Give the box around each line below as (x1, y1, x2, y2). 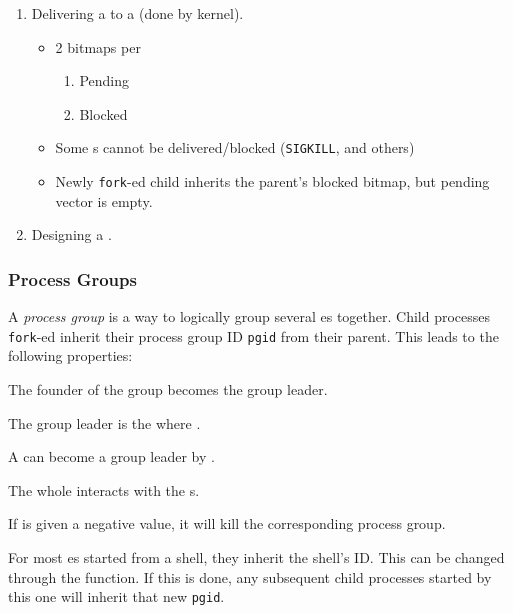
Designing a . (31, 224, 112, 245)
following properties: (8, 345, 133, 366)
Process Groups (8, 266, 137, 291)
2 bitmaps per (55, 36, 141, 57)
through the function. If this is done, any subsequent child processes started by (8, 566, 492, 587)
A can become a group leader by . (8, 446, 215, 467)
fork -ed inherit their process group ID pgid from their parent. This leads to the (8, 325, 499, 346)
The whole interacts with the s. (8, 479, 200, 500)
